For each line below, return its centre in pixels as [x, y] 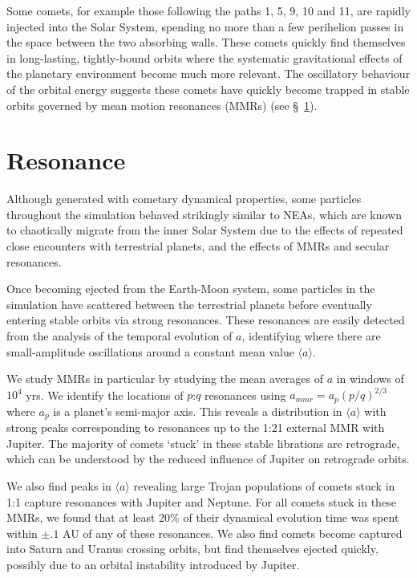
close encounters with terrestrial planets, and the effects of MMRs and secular [198, 246]
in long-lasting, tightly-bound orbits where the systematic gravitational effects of [204, 57]
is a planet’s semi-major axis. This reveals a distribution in [198, 411]
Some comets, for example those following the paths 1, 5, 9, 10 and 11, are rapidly [208, 10]
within [22, 533]
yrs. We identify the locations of [105, 395]
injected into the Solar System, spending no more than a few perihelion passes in [205, 26]
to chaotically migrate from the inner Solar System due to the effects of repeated [205, 230]
